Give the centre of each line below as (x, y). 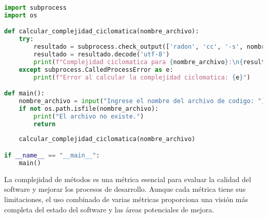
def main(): (24, 94)
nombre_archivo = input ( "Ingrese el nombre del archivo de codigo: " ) (142, 101)
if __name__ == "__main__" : (52, 155)
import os (21, 15)
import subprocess (35, 8)
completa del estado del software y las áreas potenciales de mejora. (109, 209)
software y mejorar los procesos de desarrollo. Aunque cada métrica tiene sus (125, 189)
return (45, 124)
